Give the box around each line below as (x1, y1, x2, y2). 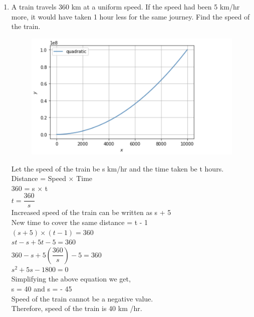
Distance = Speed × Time (11, 173, 93, 183)
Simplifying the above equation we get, (11, 273, 131, 284)
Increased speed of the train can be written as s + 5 (11, 207, 171, 217)
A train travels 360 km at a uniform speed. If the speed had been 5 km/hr (11, 1, 240, 11)
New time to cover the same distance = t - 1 (11, 217, 148, 227)
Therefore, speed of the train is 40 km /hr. (11, 303, 142, 313)
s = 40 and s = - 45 (11, 283, 72, 294)
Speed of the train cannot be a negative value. (11, 293, 153, 303)
